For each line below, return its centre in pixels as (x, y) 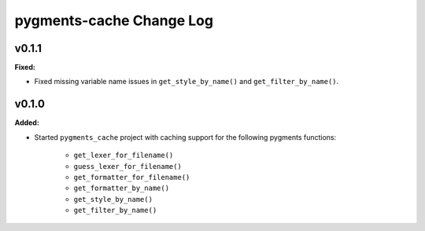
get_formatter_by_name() (121, 188)
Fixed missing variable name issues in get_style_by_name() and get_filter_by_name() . (187, 82)
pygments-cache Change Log (114, 20)
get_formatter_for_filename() (132, 177)
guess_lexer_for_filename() (128, 166)
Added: (27, 123)
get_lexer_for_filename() (124, 156)
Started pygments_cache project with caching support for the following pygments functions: (185, 137)
